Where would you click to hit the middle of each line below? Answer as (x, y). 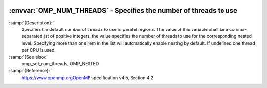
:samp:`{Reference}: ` (31, 71)
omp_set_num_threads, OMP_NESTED (60, 63)
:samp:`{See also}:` (29, 57)
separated (32, 36)
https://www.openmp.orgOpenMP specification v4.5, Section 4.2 (88, 77)
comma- (238, 29)
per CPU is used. (39, 50)
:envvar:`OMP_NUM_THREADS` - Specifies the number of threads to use (123, 11)
